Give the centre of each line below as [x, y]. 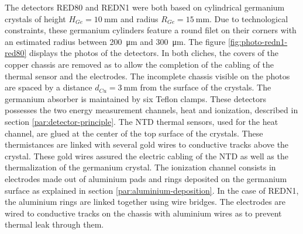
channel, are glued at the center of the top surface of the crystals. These [134, 133]
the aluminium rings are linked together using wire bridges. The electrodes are [145, 202]
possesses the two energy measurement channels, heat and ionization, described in [151, 110]
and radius [139, 18]
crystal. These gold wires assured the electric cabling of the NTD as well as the [147, 156]
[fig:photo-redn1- [258, 41]
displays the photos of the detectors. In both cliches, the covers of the [154, 53]
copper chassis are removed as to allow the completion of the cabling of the [140, 64]
